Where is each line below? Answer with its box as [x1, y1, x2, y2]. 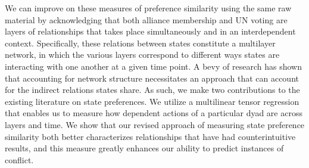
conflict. [5, 153, 34, 166]
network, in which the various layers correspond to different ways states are [5, 48, 280, 61]
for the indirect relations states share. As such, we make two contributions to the [5, 83, 300, 96]
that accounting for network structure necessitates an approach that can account [5, 71, 299, 84]
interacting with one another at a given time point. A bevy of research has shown [5, 60, 302, 72]
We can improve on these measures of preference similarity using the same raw [5, 2, 292, 14]
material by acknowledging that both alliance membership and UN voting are [5, 13, 288, 26]
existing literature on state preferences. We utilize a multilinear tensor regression [5, 95, 299, 107]
